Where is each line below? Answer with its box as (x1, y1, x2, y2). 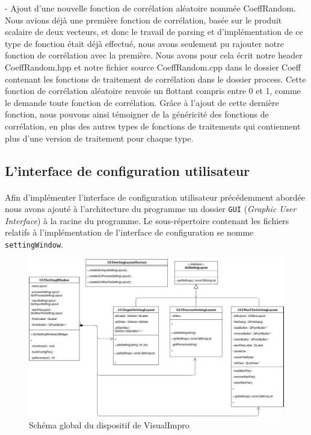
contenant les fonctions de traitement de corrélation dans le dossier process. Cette (5, 72, 306, 85)
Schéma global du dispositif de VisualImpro (29, 419, 189, 431)
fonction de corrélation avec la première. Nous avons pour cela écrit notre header (5, 49, 303, 61)
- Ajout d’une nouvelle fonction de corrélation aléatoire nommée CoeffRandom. (5, 2, 296, 14)
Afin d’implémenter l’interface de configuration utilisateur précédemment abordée (5, 190, 305, 203)
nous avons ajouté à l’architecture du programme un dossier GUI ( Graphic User (5, 202, 297, 215)
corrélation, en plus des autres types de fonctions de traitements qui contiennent (5, 119, 301, 132)
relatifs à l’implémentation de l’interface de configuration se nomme (5, 226, 254, 239)
